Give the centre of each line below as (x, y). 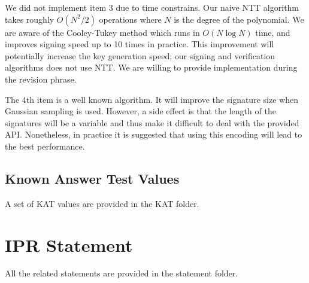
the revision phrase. (41, 79)
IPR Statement (69, 244)
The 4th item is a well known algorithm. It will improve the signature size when (152, 99)
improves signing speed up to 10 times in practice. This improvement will (140, 44)
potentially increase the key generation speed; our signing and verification (140, 55)
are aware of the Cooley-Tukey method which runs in (102, 32)
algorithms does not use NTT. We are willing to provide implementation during (151, 67)
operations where (130, 19)
